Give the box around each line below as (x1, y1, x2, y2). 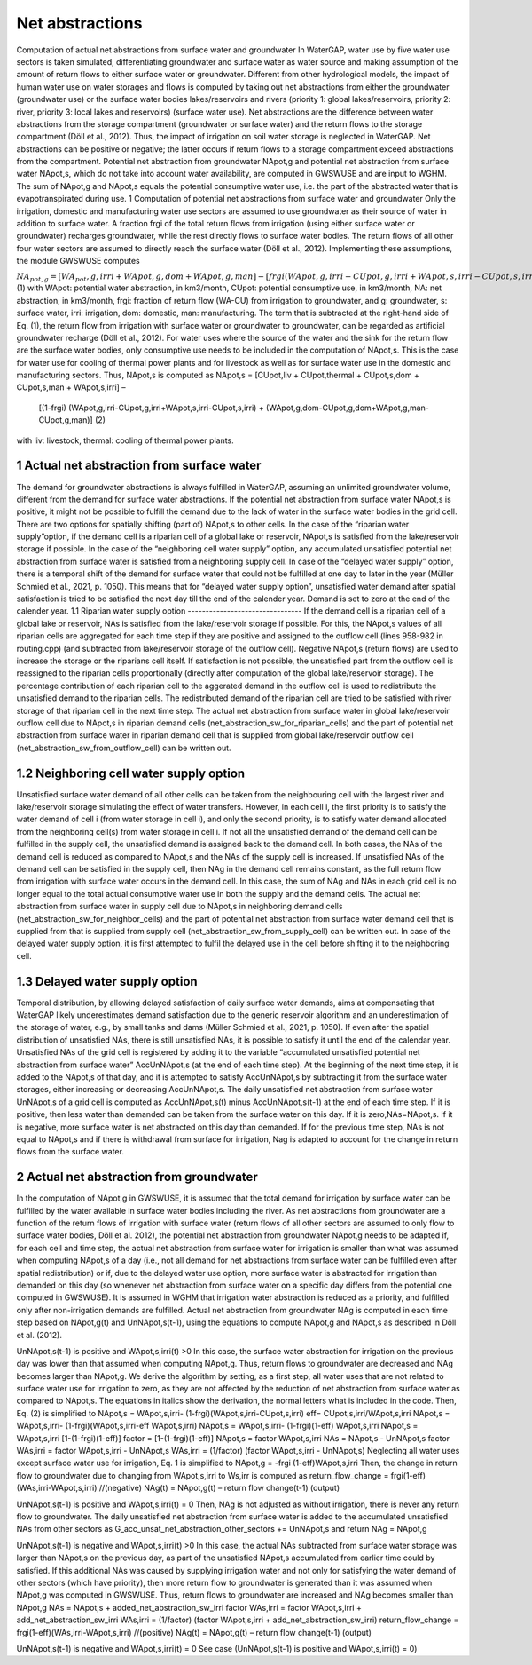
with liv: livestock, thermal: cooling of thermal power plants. (16, 435, 234, 446)
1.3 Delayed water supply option (16, 973, 199, 989)
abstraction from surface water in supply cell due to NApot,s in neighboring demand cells (16, 901, 343, 912)
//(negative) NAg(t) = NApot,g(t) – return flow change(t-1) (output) (98, 1483, 340, 1494)
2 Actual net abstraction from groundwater (16, 1169, 259, 1185)
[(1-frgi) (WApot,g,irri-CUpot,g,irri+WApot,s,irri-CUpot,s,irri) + (38, 402, 265, 413)
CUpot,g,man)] (38, 415, 93, 425)
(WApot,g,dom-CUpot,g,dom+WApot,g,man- (266, 402, 430, 413)
